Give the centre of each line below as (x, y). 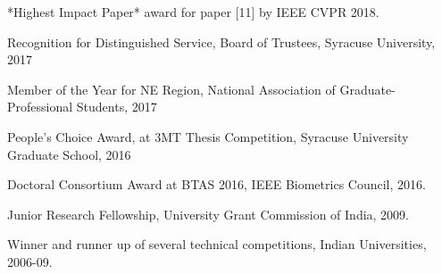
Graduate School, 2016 (69, 154)
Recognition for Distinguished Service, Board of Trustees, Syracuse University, (221, 42)
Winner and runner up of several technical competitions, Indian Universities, (217, 244)
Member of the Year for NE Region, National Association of (171, 89)
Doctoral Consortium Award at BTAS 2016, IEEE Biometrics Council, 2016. (217, 184)
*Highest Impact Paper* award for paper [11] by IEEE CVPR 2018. (193, 12)
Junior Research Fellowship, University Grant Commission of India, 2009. (208, 214)
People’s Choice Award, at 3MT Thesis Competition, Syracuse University (208, 136)
